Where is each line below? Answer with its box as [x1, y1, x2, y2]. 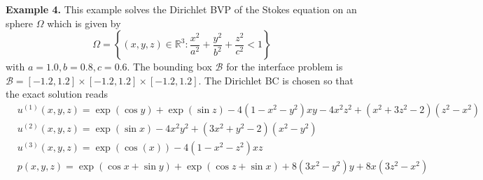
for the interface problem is [226, 59, 343, 74]
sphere [6, 15, 34, 30]
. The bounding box [127, 59, 212, 74]
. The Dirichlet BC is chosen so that [198, 73, 354, 87]
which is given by [47, 15, 121, 30]
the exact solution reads [6, 87, 108, 101]
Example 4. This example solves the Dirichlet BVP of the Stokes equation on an [6, 2, 357, 16]
